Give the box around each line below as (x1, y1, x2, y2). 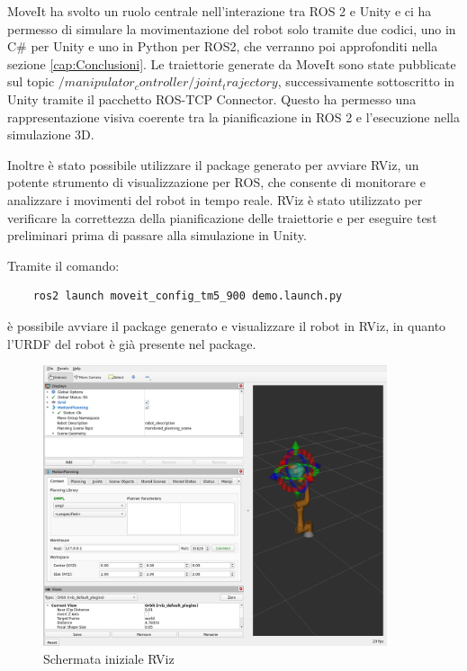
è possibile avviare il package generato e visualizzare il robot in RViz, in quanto (7, 316, 446, 335)
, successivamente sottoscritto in (277, 72, 455, 91)
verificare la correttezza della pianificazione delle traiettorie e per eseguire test (7, 208, 437, 227)
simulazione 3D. (7, 125, 94, 144)
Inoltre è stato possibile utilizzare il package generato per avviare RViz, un (7, 155, 419, 174)
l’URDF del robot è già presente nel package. (7, 334, 256, 353)
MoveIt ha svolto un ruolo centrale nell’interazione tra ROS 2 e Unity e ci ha (7, 2, 432, 20)
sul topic (7, 72, 55, 91)
